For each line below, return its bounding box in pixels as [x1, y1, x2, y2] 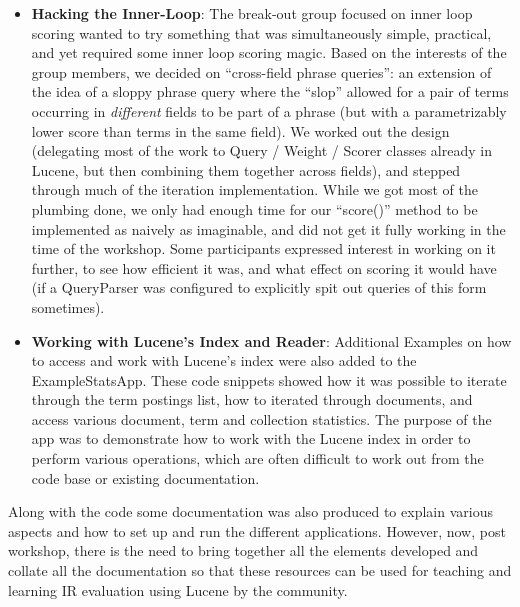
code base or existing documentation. [31, 467, 260, 488]
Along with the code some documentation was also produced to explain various [8, 501, 493, 522]
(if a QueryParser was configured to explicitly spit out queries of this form [31, 277, 487, 298]
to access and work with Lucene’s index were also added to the [31, 350, 417, 371]
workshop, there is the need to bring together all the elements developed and [8, 540, 479, 561]
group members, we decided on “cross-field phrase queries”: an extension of [31, 61, 492, 82]
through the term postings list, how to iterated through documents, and [31, 389, 473, 410]
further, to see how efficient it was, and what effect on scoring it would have [31, 257, 497, 278]
